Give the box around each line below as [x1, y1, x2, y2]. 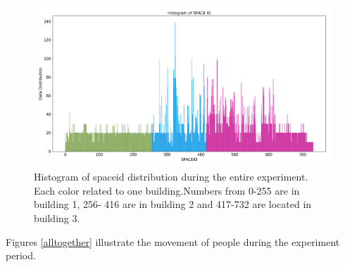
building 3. [34, 210, 80, 225]
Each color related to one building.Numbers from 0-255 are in [34, 183, 300, 197]
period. [6, 248, 36, 263]
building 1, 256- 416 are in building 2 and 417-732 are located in [34, 197, 312, 211]
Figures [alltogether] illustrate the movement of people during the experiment [6, 234, 340, 249]
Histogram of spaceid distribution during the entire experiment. [34, 169, 308, 184]
